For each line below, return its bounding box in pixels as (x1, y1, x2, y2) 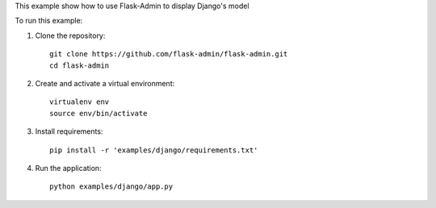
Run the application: (35, 163, 102, 173)
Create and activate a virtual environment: (35, 78, 175, 88)
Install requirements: (35, 127, 103, 136)
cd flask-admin (49, 60, 110, 70)
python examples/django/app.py (49, 182, 174, 191)
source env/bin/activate (49, 109, 148, 118)
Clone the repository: (35, 31, 106, 40)
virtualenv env (49, 98, 110, 106)
